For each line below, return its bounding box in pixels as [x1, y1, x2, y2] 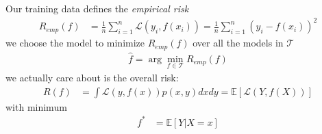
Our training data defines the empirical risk [5, 1, 189, 15]
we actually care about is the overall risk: [5, 70, 179, 85]
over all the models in [193, 36, 284, 50]
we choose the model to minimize [5, 36, 145, 50]
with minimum [5, 99, 67, 113]
